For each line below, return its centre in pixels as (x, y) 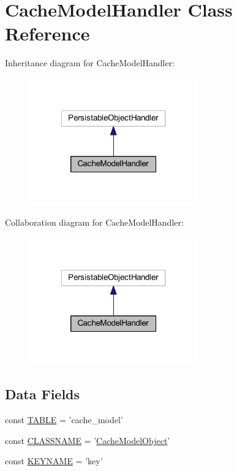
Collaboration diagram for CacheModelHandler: (94, 222)
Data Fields (43, 394)
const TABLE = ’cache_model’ (64, 420)
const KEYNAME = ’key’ (54, 461)
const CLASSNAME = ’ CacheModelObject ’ (88, 440)
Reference (47, 33)
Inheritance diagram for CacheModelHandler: (90, 63)
